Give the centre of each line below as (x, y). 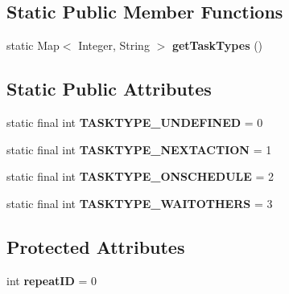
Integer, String (114, 45)
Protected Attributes (96, 246)
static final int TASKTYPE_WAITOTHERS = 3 (140, 203)
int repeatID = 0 (52, 280)
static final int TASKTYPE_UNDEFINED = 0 (135, 122)
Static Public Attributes (109, 89)
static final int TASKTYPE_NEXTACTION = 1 (139, 149)
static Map (33, 45)
